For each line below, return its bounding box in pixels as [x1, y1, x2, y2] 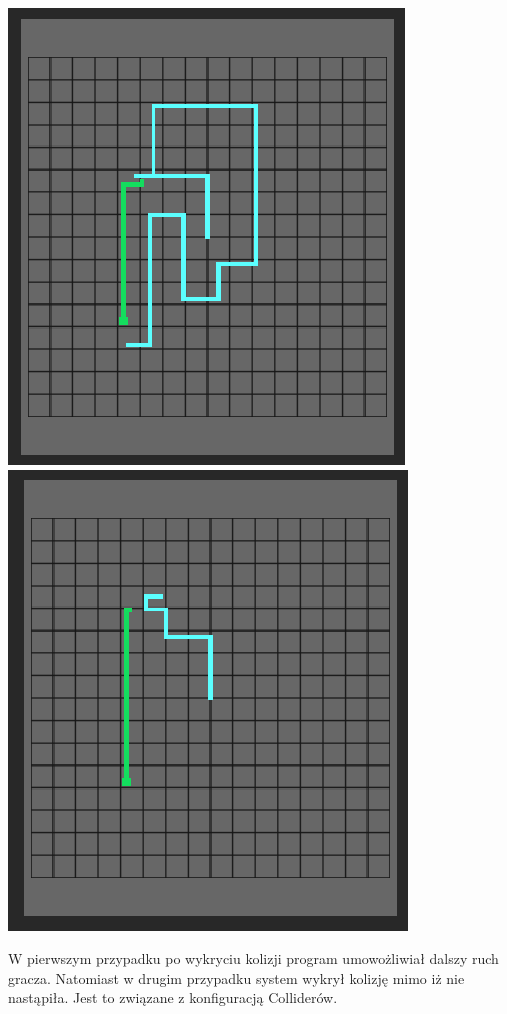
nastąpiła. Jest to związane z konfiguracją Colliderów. [8, 987, 338, 1008]
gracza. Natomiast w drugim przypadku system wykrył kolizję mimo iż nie [8, 967, 465, 988]
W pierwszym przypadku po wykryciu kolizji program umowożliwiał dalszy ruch [8, 948, 499, 969]
